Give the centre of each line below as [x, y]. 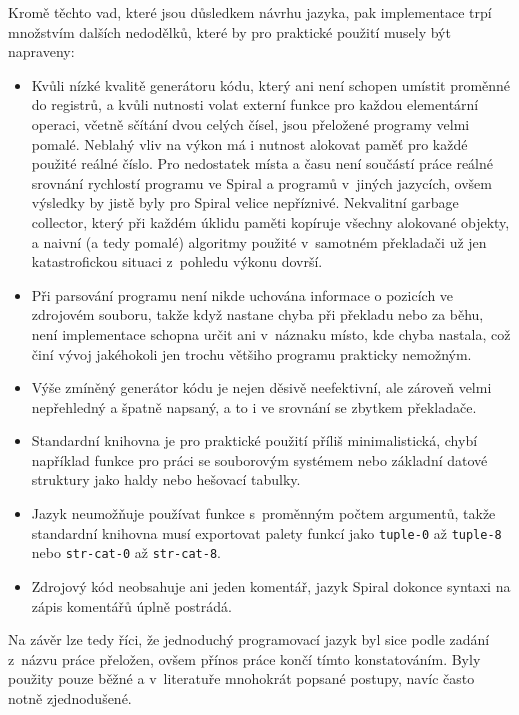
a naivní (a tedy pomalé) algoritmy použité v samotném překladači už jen [259, 241]
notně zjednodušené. [70, 697]
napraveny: [41, 51]
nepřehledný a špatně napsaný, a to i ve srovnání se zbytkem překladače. [254, 406]
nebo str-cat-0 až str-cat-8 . [126, 552]
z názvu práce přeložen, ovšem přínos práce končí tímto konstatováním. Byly [244, 658]
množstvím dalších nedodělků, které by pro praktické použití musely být [229, 31]
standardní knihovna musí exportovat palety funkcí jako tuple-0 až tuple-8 [266, 532]
